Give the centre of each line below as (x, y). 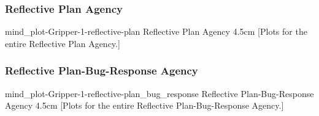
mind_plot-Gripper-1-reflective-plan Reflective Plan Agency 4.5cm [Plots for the (156, 31)
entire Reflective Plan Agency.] (63, 43)
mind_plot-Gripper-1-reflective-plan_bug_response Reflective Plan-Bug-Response (159, 93)
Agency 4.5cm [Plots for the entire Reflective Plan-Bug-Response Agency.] (144, 105)
